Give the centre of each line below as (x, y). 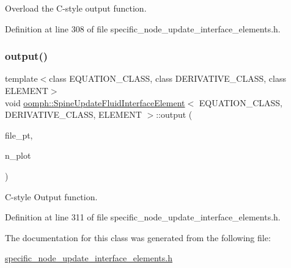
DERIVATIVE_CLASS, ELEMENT (73, 114)
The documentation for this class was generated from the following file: (138, 237)
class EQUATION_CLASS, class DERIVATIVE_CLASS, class (168, 78)
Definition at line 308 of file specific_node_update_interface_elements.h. (143, 28)
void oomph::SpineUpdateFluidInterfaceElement (95, 102)
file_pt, (19, 135)
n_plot (18, 155)
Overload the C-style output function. (76, 8)
